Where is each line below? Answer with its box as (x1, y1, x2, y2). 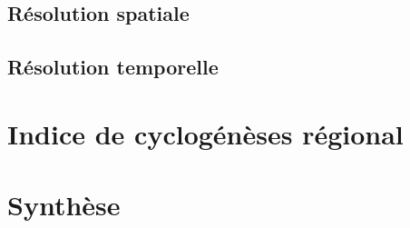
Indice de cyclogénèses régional (7, 114, 404, 152)
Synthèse (7, 186, 121, 223)
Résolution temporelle (7, 53, 219, 81)
